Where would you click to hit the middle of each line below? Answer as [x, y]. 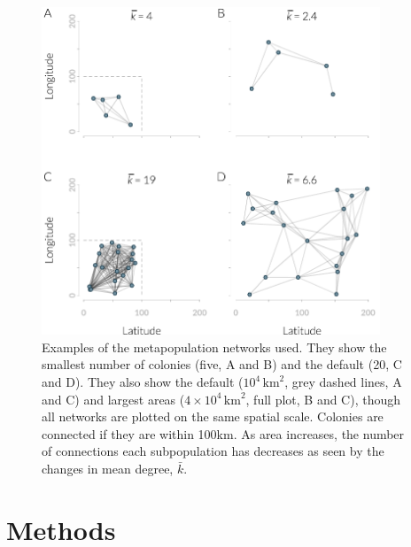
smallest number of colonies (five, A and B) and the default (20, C [222, 364]
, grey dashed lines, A [343, 382]
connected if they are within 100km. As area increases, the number [223, 433]
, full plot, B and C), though [323, 399]
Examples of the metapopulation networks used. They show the [214, 347]
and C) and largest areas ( [113, 399]
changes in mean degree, [108, 468]
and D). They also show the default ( [143, 382]
